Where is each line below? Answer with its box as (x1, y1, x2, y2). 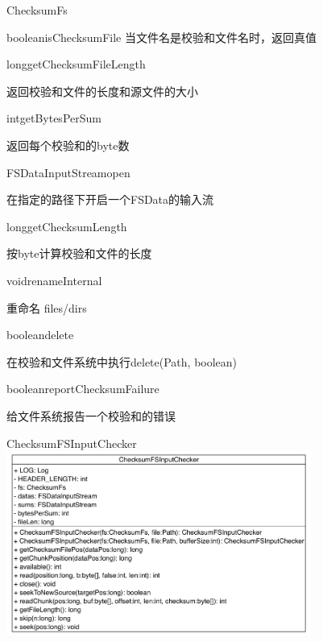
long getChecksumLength (6, 217, 127, 234)
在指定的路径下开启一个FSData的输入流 (6, 191, 214, 208)
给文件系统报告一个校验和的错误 (6, 407, 176, 424)
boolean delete (6, 326, 74, 343)
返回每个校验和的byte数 (6, 136, 130, 153)
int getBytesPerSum (6, 110, 101, 126)
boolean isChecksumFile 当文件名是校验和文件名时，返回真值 (6, 28, 317, 45)
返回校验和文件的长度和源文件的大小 (6, 82, 198, 99)
